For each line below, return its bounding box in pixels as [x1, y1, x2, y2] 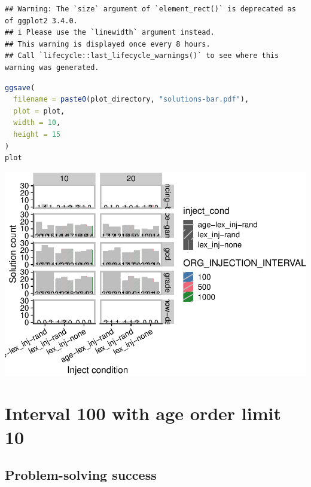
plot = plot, [13, 106, 65, 115]
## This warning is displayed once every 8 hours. [5, 39, 211, 48]
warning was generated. [5, 63, 99, 72]
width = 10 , [13, 118, 61, 127]
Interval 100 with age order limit [5, 401, 282, 425]
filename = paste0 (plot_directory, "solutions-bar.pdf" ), [13, 95, 249, 104]
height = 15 [13, 130, 61, 139]
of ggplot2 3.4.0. [5, 16, 78, 25]
